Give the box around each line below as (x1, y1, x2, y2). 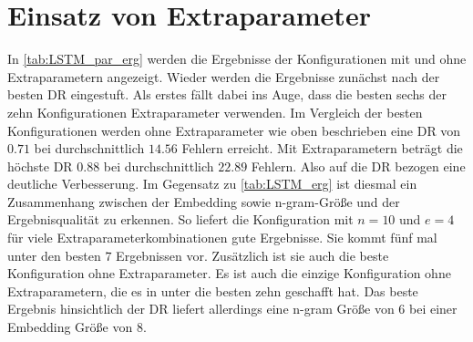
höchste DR (7, 156, 73, 175)
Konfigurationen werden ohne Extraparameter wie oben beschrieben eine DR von (7, 120, 461, 140)
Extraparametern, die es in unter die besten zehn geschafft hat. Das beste (7, 281, 418, 300)
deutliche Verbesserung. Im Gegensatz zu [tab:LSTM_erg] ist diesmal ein (7, 174, 417, 193)
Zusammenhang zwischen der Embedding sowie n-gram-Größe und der (7, 192, 400, 211)
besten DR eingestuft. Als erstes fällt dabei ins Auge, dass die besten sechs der (7, 85, 447, 104)
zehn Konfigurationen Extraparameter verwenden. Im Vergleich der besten (7, 102, 423, 121)
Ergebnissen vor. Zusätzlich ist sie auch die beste (116, 245, 389, 264)
